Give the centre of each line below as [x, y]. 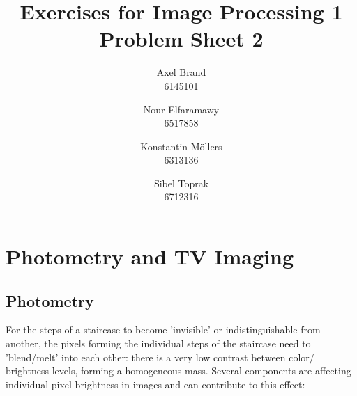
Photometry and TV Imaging [150, 256]
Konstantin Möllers [181, 146]
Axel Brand [181, 72]
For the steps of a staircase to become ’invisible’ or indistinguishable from [163, 330]
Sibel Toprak [181, 183]
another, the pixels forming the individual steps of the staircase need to [158, 343]
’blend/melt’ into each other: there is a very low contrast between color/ [160, 357]
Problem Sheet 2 [181, 39]
